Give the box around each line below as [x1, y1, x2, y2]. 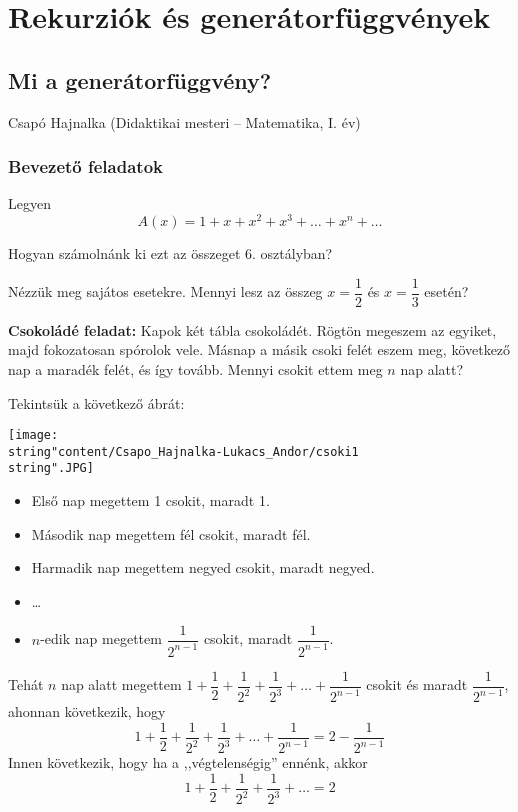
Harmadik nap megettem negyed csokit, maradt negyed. [31, 557, 375, 578]
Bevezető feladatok [8, 154, 163, 179]
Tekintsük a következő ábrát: [8, 392, 185, 413]
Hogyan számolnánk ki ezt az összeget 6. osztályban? [8, 243, 333, 264]
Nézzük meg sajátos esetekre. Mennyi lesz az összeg [8, 281, 323, 302]
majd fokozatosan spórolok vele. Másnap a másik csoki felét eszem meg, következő [8, 339, 511, 360]
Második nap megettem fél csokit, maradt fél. [31, 523, 311, 544]
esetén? [424, 281, 469, 302]
